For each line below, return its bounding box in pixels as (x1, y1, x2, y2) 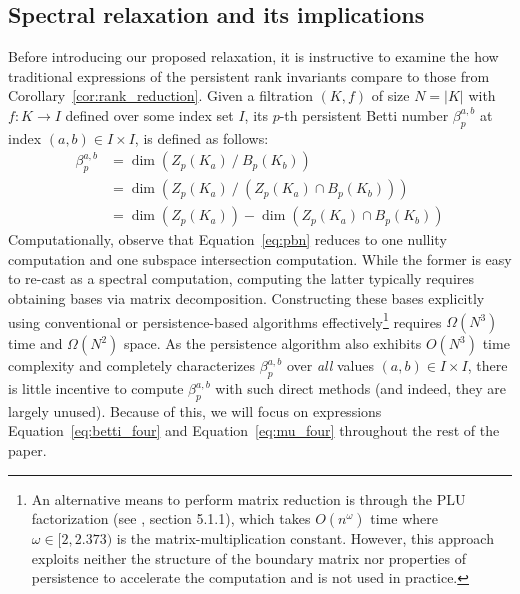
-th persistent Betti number (279, 104, 449, 125)
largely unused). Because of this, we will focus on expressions (8, 400, 382, 421)
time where (370, 508, 438, 529)
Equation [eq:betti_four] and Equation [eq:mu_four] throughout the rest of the (8, 420, 500, 441)
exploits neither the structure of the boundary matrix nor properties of (31, 547, 467, 568)
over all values (286, 355, 374, 376)
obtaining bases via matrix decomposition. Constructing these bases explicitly (8, 288, 485, 309)
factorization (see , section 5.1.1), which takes (31, 508, 311, 529)
